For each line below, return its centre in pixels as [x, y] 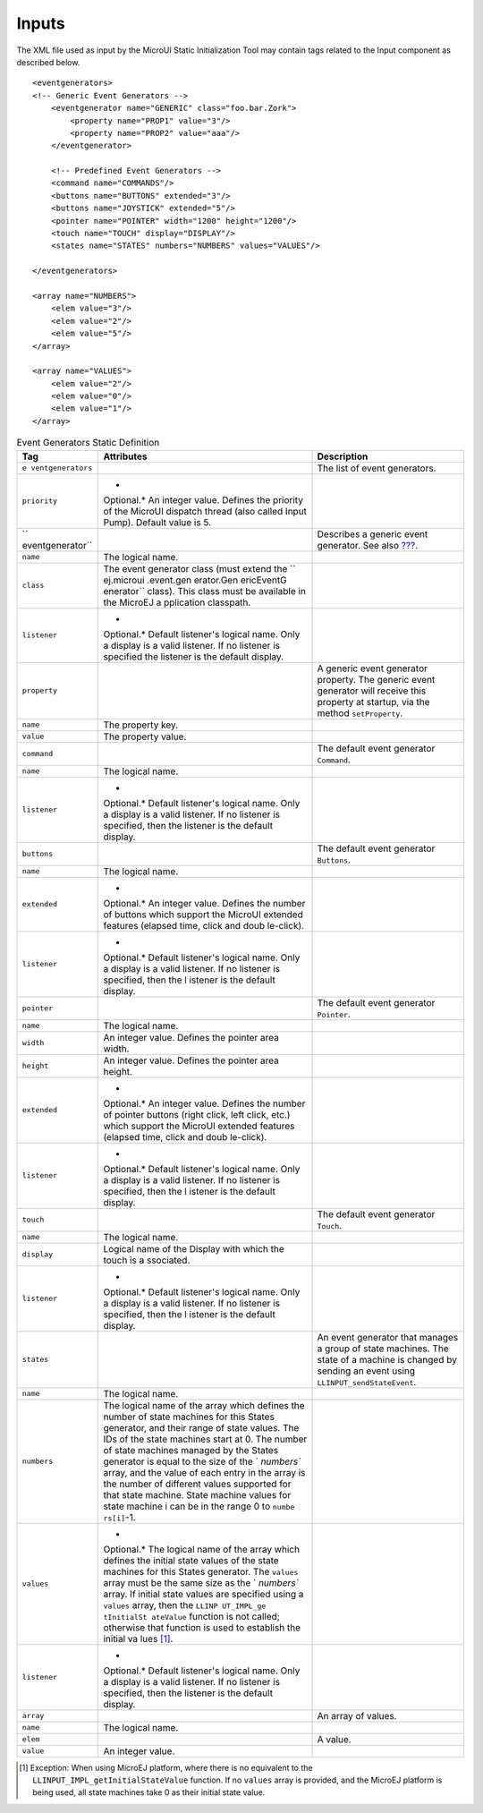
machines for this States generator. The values [201, 1571]
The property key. [141, 725]
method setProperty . [360, 713]
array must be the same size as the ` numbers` [201, 1582]
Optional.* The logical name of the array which [201, 1549]
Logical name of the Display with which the [194, 1248]
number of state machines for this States [189, 1417]
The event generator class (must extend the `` [199, 568]
